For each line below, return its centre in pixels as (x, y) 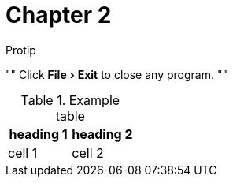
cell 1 (23, 153)
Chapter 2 (59, 15)
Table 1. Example (70, 100)
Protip (21, 50)
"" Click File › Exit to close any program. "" (116, 74)
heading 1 (38, 134)
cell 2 (88, 153)
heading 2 (102, 134)
